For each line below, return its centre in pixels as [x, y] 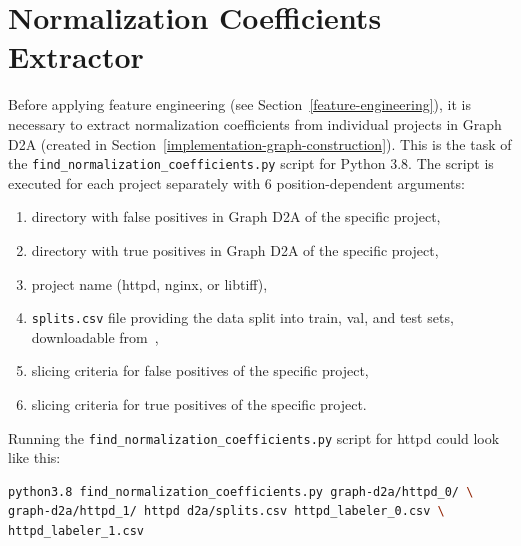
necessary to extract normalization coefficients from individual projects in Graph [255, 123]
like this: [34, 457]
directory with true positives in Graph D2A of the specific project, [235, 249]
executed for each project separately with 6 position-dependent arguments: [236, 182]
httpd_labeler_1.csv [76, 531]
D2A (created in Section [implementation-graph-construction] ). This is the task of [260, 143]
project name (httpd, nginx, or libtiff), [149, 283]
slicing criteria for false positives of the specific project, [200, 370]
